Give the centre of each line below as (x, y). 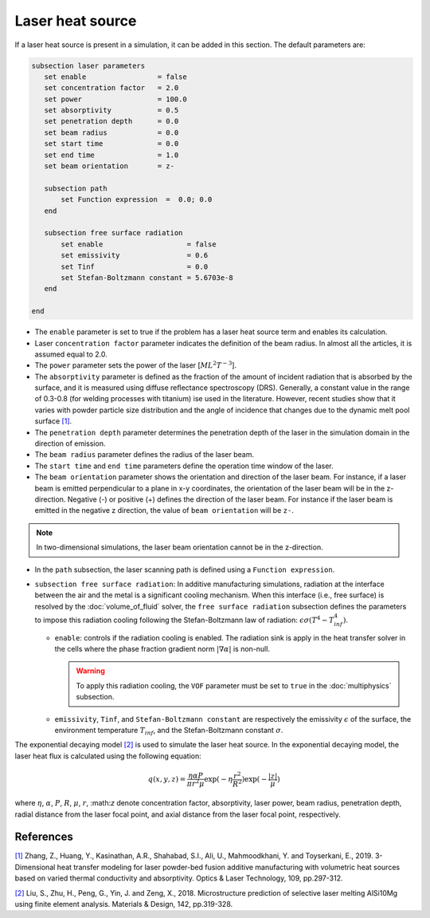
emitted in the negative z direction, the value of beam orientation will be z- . (164, 510)
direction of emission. (70, 443)
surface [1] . (53, 421)
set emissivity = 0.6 (135, 256)
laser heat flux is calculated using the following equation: (108, 756)
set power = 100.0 (115, 99)
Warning (90, 671)
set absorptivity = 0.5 (111, 110)
